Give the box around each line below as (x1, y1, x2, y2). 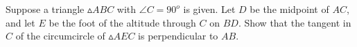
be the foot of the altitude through (49, 15, 196, 29)
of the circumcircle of (15, 29, 105, 43)
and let (6, 15, 35, 29)
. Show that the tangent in (238, 15, 351, 29)
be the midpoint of (250, 2, 329, 16)
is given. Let (183, 2, 236, 16)
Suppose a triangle (6, 2, 85, 16)
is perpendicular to (138, 29, 218, 43)
